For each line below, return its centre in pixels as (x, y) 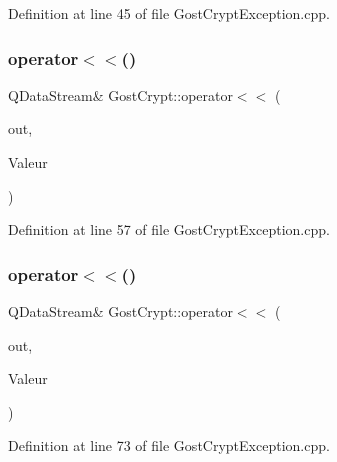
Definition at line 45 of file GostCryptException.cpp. (169, 13)
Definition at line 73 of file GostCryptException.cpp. (169, 445)
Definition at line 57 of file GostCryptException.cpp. (169, 229)
